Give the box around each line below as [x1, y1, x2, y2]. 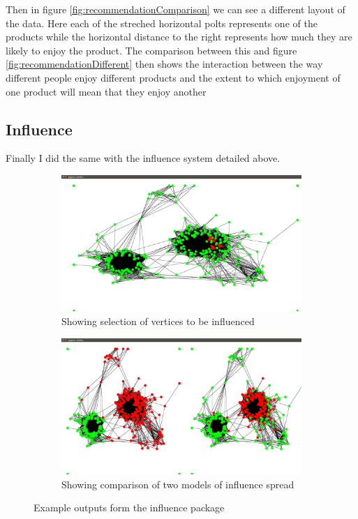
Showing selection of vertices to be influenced [61, 314, 255, 329]
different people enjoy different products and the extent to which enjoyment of [6, 70, 341, 84]
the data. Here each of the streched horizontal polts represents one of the [6, 15, 318, 30]
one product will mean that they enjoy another [6, 84, 207, 98]
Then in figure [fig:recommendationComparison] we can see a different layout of [6, 2, 345, 16]
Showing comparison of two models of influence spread [61, 476, 294, 491]
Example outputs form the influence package [33, 500, 225, 515]
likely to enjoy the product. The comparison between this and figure [6, 43, 297, 57]
